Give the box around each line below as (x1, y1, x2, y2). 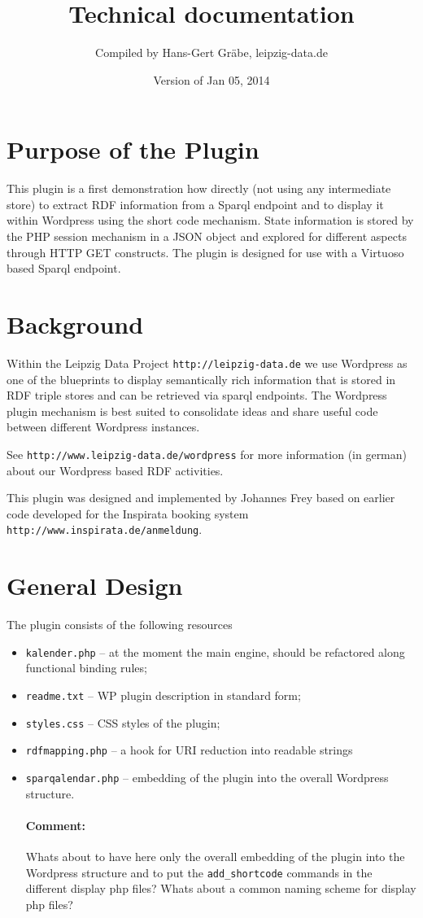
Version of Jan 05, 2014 (153, 71, 270, 88)
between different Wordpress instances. (7, 418, 200, 435)
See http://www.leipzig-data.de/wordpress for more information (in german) (7, 445, 408, 462)
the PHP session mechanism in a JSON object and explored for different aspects (7, 228, 407, 245)
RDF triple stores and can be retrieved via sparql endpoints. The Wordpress (7, 387, 387, 404)
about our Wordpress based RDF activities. (7, 461, 224, 479)
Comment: (25, 816, 85, 833)
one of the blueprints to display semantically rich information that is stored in (7, 370, 396, 387)
